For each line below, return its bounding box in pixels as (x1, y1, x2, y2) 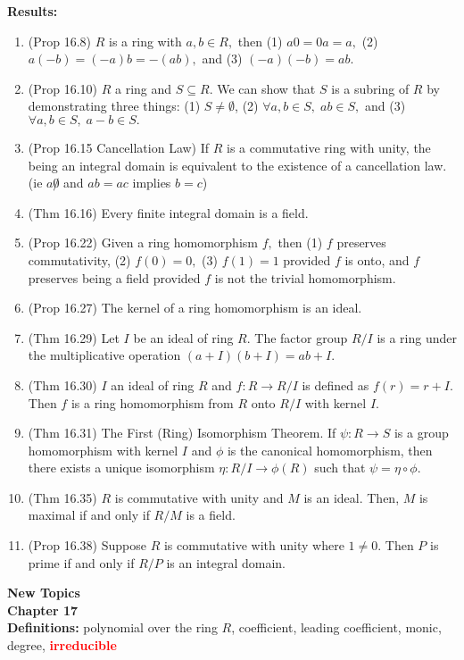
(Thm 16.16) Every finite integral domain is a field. (28, 203, 309, 221)
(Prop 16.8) (28, 31, 92, 50)
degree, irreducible (7, 636, 117, 655)
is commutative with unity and (114, 488, 284, 506)
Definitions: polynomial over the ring (7, 618, 218, 637)
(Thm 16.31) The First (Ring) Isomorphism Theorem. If (28, 423, 336, 442)
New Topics (7, 583, 80, 602)
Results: (7, 2, 58, 20)
